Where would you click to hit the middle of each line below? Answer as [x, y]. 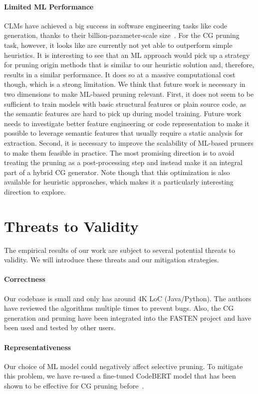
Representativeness [37, 347]
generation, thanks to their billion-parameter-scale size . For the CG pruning [122, 35]
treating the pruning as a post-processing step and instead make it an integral [123, 162]
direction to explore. [35, 191]
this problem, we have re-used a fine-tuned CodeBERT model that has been [120, 376]
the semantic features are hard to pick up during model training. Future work [123, 113]
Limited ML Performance [49, 6]
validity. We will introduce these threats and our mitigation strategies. [112, 260]
